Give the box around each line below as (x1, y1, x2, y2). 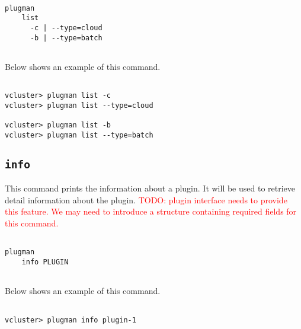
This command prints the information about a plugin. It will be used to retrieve (5, 182, 296, 194)
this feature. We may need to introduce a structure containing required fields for (5, 205, 297, 218)
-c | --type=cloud (30, 23, 103, 32)
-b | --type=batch (30, 33, 103, 42)
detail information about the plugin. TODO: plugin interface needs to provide (5, 193, 287, 206)
